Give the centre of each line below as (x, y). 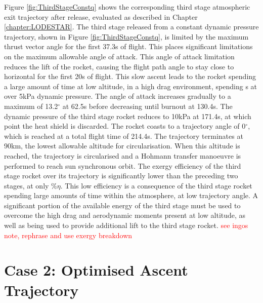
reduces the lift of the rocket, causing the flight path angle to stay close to (119, 66)
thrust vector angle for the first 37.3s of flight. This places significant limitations (128, 46)
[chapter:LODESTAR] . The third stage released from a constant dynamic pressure (131, 27)
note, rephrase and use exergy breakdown (68, 235)
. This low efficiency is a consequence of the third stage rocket (156, 185)
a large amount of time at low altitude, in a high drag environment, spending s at (131, 86)
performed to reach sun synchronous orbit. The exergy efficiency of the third (123, 165)
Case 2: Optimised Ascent (96, 270)
